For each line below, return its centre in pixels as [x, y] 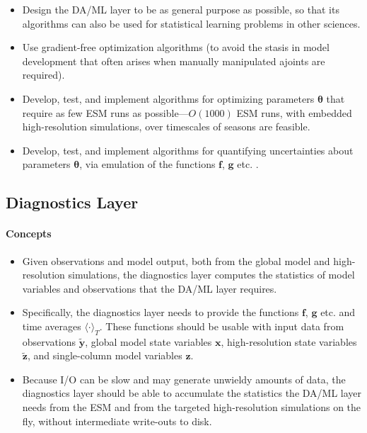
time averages [52, 326]
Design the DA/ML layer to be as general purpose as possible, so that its [181, 9]
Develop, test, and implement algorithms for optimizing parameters [168, 98]
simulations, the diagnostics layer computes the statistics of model [211, 275]
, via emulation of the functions [147, 164]
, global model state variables [148, 341]
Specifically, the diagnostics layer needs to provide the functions [161, 312]
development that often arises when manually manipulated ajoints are [174, 61]
